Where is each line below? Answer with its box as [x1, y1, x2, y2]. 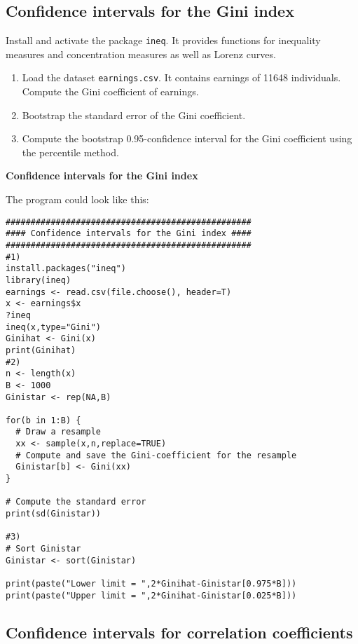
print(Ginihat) [6, 345, 76, 355]
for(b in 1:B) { [6, 415, 81, 425]
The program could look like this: [6, 192, 149, 207]
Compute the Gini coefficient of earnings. [22, 84, 199, 99]
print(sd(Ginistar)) [6, 509, 102, 519]
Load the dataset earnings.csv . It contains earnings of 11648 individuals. [22, 70, 341, 85]
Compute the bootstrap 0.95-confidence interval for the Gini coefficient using [22, 131, 352, 146]
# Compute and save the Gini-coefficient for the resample [15, 450, 297, 460]
